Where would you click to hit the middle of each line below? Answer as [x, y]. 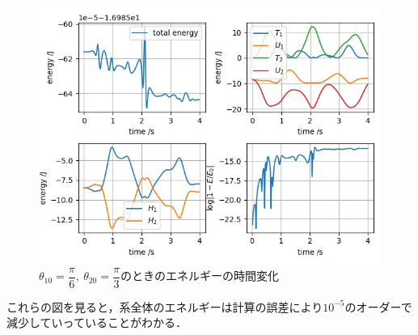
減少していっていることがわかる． [97, 322]
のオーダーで [378, 306]
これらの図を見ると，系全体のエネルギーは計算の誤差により [165, 306]
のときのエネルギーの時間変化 [199, 276]
